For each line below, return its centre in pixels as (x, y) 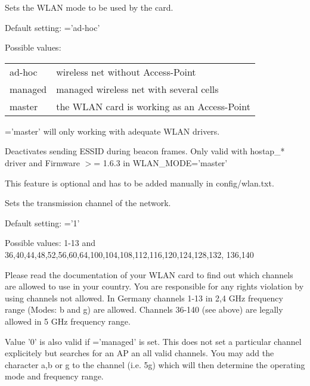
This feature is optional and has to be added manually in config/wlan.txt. (139, 183)
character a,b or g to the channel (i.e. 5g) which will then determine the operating (155, 364)
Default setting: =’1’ (42, 222)
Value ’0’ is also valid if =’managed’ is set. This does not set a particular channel (153, 341)
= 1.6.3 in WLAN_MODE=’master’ (161, 162)
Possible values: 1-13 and (50, 243)
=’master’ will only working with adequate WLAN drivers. (112, 131)
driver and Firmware (42, 162)
